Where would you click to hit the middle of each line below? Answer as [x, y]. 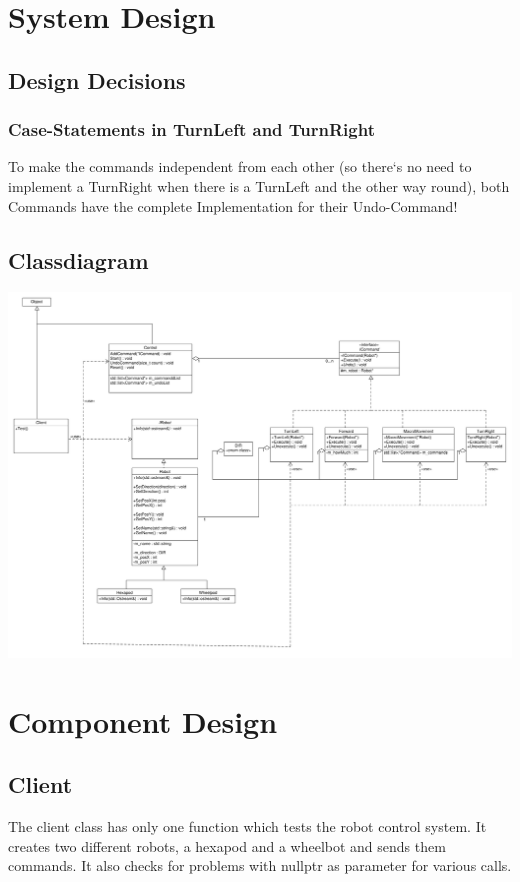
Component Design [143, 720]
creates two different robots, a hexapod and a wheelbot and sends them [227, 845]
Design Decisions [97, 79]
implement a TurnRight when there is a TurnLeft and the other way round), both [259, 185]
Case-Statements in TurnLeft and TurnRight [191, 129]
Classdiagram [78, 259]
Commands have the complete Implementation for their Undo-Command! [233, 205]
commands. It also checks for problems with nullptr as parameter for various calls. [260, 865]
